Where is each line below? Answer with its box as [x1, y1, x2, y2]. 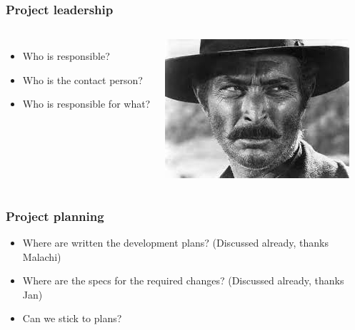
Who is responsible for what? [22, 96, 151, 111]
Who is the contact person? [22, 72, 143, 87]
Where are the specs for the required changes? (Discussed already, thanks [22, 273, 344, 288]
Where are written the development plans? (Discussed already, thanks [22, 235, 329, 250]
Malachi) [22, 249, 61, 264]
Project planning [6, 207, 104, 225]
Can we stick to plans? [22, 311, 122, 326]
